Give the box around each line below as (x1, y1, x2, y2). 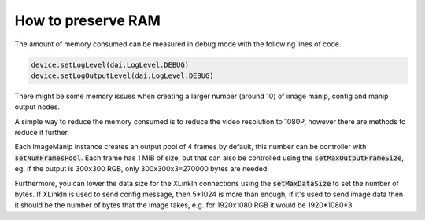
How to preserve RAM (14, 12, 161, 29)
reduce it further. (14, 128, 70, 137)
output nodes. (14, 102, 61, 112)
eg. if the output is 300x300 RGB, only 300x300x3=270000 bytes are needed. (14, 164, 269, 174)
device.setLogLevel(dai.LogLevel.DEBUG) (31, 60, 189, 69)
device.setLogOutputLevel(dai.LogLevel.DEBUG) (31, 71, 214, 80)
